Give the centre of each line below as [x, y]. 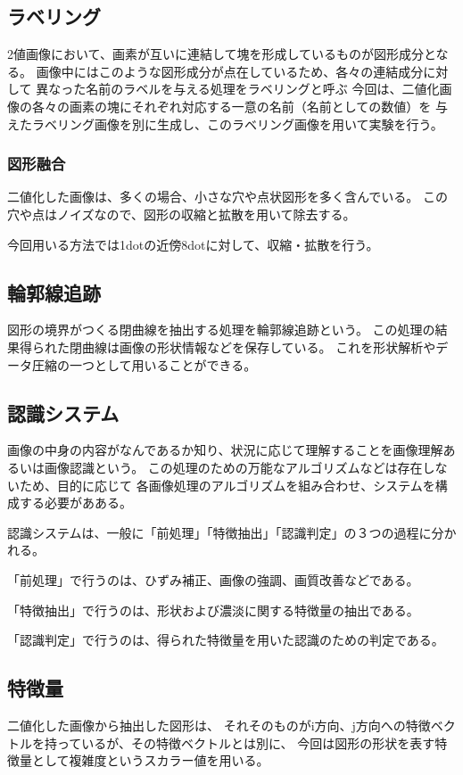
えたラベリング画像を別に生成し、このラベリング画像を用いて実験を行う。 [225, 124]
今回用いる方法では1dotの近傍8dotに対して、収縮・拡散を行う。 [193, 244]
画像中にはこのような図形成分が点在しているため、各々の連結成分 [230, 71]
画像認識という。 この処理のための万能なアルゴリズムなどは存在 [233, 467]
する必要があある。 [75, 503]
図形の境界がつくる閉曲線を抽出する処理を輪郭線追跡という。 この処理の [221, 330]
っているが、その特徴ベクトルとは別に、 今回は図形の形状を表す [246, 742]
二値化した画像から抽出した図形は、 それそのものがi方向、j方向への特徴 [219, 725]
